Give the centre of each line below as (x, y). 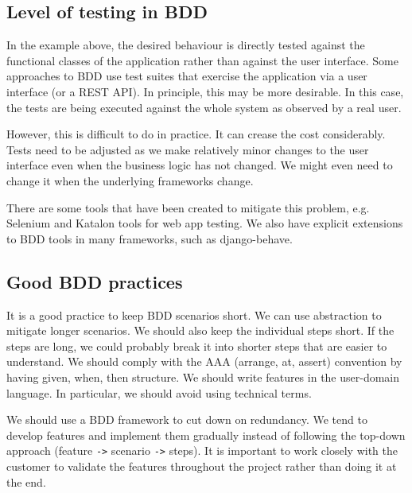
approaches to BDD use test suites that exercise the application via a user (187, 76)
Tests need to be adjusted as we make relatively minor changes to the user (188, 149)
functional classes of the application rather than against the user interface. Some (202, 60)
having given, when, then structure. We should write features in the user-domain (203, 377)
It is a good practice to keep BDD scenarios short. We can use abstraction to (194, 314)
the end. (26, 481)
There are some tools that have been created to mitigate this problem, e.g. (188, 207)
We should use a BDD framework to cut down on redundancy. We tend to (187, 419)
